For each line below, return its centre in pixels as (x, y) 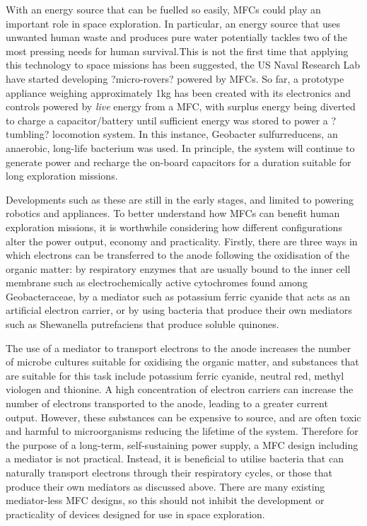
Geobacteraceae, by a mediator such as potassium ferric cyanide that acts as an (178, 296)
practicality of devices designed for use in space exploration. (135, 514)
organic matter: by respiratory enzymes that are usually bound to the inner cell (178, 268)
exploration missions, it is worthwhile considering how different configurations (174, 227)
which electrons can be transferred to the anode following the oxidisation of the (178, 255)
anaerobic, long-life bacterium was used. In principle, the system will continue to (180, 147)
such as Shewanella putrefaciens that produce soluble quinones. (142, 324)
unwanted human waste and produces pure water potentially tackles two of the (176, 37)
